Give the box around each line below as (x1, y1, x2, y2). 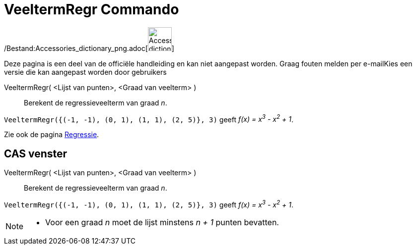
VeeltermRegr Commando (4, 1, 179, 18)
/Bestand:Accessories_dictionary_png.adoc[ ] (4, 44, 174, 52)
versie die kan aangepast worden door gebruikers (4, 67, 167, 76)
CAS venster (4, 147, 68, 160)
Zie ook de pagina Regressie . (4, 130, 99, 139)
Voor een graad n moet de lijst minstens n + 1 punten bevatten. (45, 217, 279, 227)
